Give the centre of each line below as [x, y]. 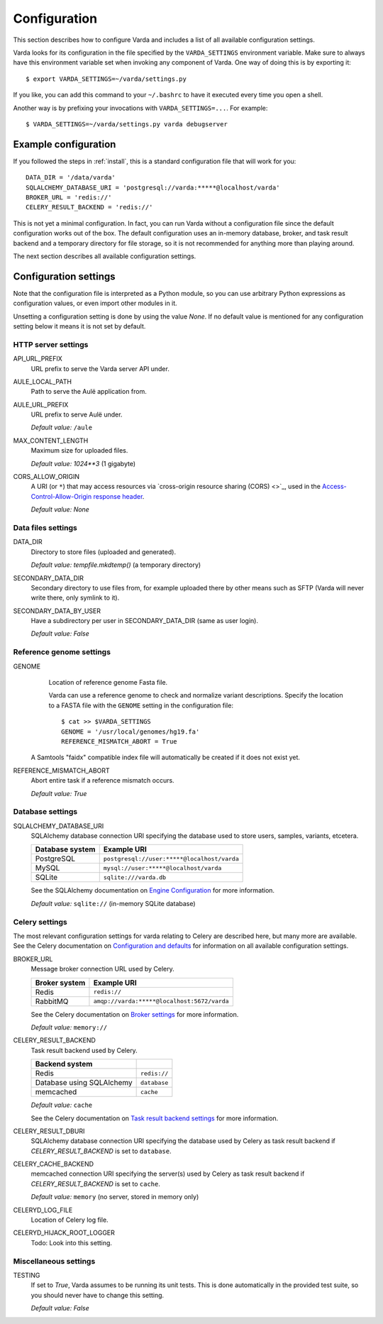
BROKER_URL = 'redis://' [69, 197]
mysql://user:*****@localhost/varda [162, 868]
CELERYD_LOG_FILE [43, 1210]
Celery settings [40, 922]
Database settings [45, 812]
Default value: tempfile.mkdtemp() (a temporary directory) [116, 565]
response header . [119, 496]
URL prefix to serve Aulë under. [77, 414]
